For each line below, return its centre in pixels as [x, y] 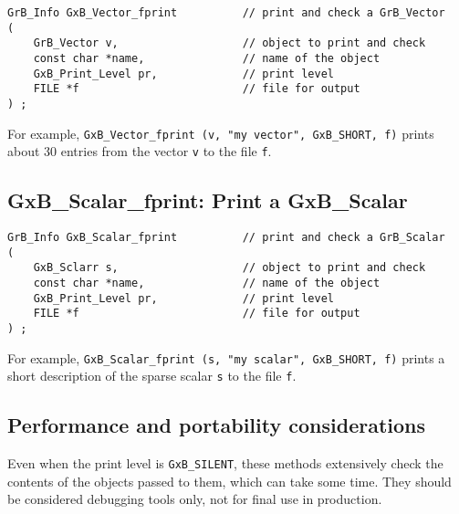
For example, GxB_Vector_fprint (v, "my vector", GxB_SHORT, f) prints [221, 133]
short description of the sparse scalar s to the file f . [152, 376]
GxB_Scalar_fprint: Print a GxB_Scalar [208, 200]
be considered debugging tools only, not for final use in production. [195, 499]
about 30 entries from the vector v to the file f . [140, 151]
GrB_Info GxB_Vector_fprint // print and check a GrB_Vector [226, 13]
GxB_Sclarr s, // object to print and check [229, 268]
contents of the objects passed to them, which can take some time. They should [229, 481]
